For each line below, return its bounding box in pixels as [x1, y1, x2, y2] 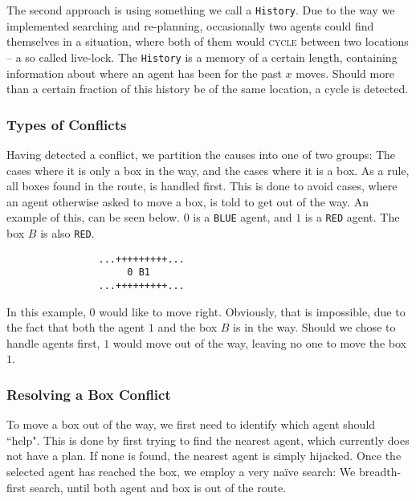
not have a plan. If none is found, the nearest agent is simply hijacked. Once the [6, 447, 402, 464]
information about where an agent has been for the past [6, 64, 282, 81]
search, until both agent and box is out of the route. [29, 479, 287, 495]
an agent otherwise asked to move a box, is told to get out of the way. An [6, 193, 369, 210]
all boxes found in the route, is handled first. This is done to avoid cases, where [6, 177, 398, 194]
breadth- [358, 462, 402, 479]
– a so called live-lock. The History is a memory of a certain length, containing [6, 48, 398, 65]
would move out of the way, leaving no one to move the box [112, 334, 406, 351]
